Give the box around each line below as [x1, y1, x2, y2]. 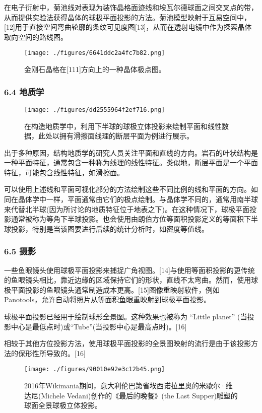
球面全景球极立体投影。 [24, 400, 102, 410]
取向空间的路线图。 [4, 31, 68, 42]
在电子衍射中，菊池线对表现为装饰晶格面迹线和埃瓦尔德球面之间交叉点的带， [4, 2, 258, 12]
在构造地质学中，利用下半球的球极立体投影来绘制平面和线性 [24, 120, 222, 131]
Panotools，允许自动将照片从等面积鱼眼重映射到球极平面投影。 [4, 294, 211, 305]
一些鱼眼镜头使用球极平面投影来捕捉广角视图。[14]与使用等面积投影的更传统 [4, 264, 255, 275]
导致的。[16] [46, 348, 86, 358]
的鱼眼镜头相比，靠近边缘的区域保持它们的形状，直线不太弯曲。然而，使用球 [4, 274, 258, 285]
